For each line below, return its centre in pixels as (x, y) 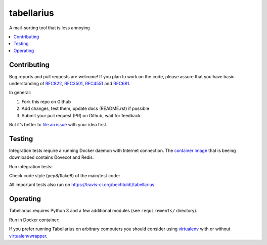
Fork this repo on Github (46, 101)
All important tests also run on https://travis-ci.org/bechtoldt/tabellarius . (82, 185)
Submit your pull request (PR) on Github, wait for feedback (81, 115)
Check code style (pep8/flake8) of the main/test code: (65, 176)
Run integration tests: (31, 166)
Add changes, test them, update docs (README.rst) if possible (85, 108)
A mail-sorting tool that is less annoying (49, 28)
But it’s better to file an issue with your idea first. (58, 124)
